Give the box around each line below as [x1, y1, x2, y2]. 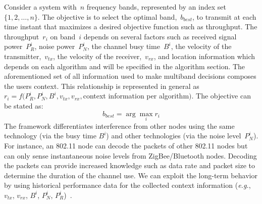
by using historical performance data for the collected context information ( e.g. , [4, 180, 251, 190]
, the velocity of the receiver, [53, 50, 142, 61]
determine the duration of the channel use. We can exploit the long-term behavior [4, 170, 257, 180]
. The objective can [191, 90, 251, 101]
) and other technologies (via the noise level [106, 130, 241, 141]
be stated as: [4, 100, 43, 111]
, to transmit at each [192, 11, 256, 22]
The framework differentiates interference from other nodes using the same [4, 120, 235, 131]
